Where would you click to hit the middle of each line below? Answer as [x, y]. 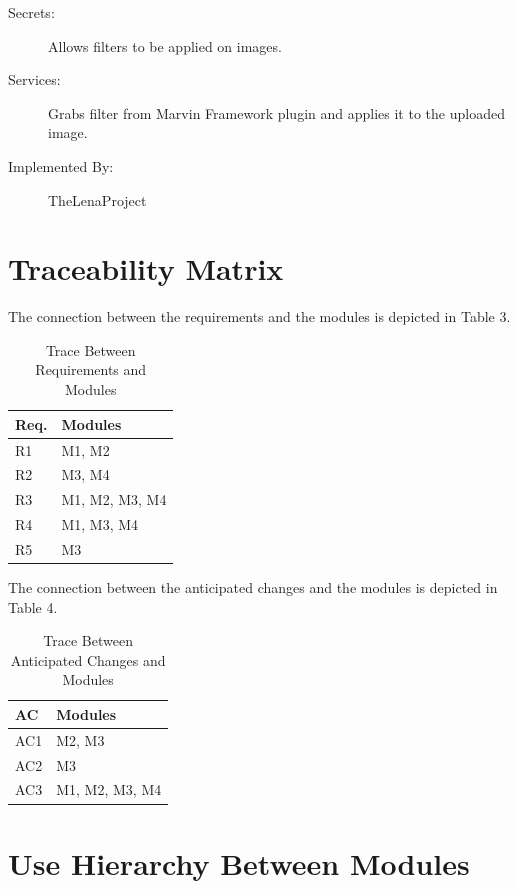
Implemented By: [61, 165]
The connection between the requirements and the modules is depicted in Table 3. [259, 316]
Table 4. [33, 606]
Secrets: [31, 12]
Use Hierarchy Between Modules [239, 862]
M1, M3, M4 [100, 524]
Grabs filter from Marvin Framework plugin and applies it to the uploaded [276, 112]
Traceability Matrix [146, 268]
